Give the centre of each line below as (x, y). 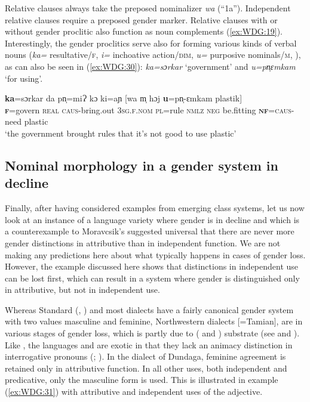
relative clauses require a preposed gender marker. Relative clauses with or (141, 19)
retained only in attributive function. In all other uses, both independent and (146, 368)
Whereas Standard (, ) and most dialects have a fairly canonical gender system (149, 309)
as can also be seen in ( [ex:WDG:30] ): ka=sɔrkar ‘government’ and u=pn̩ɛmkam (150, 66)
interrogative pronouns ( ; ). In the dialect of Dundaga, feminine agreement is (145, 356)
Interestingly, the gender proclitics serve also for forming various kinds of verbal (151, 43)
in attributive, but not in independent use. (82, 290)
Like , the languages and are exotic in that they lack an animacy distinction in (149, 344)
